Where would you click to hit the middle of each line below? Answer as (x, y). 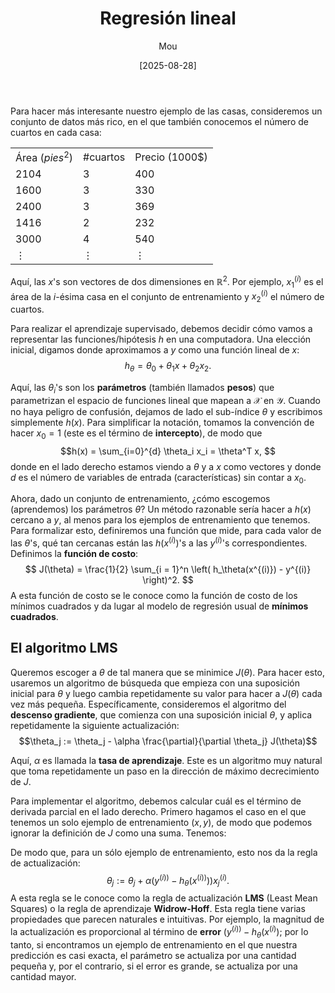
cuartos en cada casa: (56, 132)
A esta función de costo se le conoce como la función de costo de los (154, 596)
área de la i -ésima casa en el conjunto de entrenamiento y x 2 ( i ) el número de (167, 296)
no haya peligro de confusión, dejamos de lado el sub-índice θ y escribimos (166, 411)
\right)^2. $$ (168, 580)
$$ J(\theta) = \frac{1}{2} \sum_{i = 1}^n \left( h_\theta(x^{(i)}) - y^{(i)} (168, 569)
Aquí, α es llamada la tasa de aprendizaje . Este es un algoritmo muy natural (166, 760)
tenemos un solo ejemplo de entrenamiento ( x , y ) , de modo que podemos (161, 822)
